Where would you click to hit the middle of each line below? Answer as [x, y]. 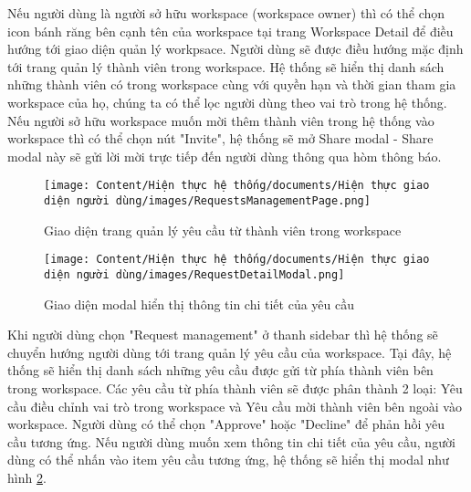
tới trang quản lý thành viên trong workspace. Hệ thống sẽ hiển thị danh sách [226, 66]
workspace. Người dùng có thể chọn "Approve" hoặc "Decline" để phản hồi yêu [226, 424]
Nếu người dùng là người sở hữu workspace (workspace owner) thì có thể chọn [226, 13]
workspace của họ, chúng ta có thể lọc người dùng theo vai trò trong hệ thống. [227, 102]
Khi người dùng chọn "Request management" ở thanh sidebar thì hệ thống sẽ [223, 335]
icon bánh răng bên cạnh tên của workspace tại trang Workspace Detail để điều [230, 31]
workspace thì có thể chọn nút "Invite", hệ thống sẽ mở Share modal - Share [220, 138]
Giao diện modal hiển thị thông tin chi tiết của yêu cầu [199, 304]
